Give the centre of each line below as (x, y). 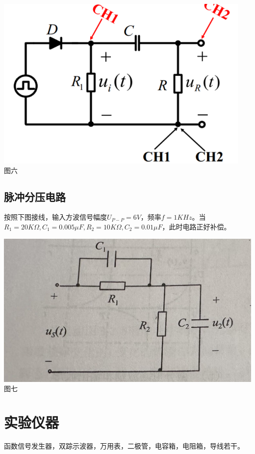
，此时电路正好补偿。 (196, 226)
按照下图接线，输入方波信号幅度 (55, 217)
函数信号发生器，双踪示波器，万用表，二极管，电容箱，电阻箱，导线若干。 (124, 446)
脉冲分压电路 (35, 196)
